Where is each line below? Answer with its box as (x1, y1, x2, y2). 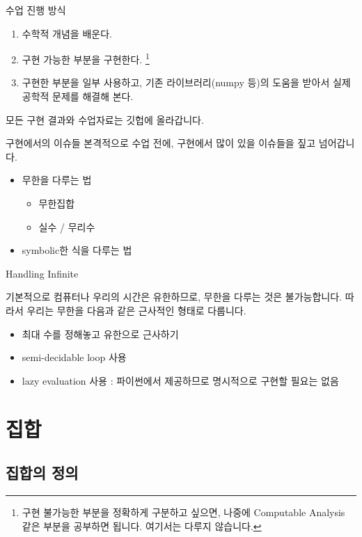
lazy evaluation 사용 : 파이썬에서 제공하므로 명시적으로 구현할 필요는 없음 (22, 373, 339, 387)
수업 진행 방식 (6, 3, 66, 17)
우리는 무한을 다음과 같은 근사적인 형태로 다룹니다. (26, 303, 246, 317)
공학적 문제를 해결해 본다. (22, 89, 134, 104)
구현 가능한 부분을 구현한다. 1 (22, 50, 150, 66)
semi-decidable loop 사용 (22, 350, 127, 364)
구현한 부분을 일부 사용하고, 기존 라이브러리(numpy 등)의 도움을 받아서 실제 (22, 75, 351, 90)
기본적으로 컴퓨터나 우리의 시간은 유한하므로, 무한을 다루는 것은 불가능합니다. (6, 289, 342, 304)
